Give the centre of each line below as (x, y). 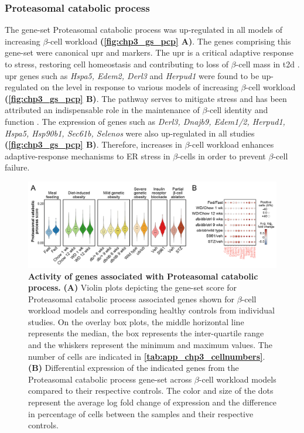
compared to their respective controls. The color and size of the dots (151, 391)
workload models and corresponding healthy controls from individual (151, 310)
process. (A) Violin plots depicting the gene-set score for (133, 287)
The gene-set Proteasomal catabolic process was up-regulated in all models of (144, 30)
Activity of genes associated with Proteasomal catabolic (143, 276)
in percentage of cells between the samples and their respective (141, 413)
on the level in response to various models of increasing (139, 87)
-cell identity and (238, 110)
